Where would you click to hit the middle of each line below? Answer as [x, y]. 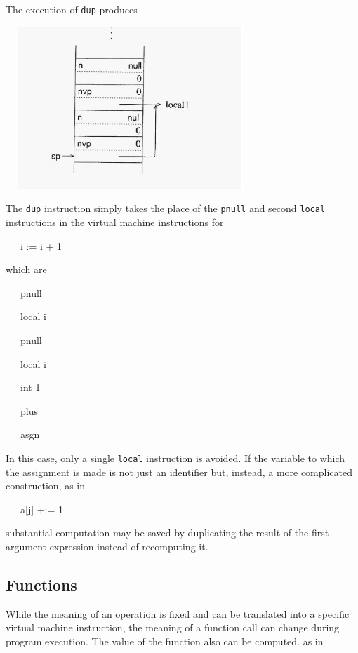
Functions [41, 584]
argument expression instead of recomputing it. [107, 546]
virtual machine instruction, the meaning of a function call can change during [173, 627]
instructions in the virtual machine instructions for [115, 222]
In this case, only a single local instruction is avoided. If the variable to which [175, 457]
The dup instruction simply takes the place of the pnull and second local [166, 208]
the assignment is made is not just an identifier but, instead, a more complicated [179, 471]
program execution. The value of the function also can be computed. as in [165, 641]
